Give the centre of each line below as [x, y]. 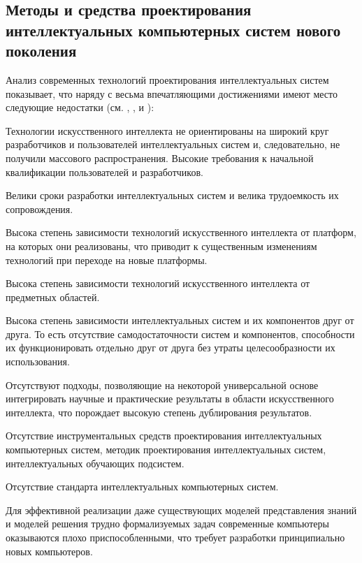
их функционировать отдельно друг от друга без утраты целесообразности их [171, 348]
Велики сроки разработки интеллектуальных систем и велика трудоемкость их [172, 195]
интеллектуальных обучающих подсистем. [95, 463]
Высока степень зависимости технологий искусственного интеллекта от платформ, [181, 232]
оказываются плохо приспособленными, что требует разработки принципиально [175, 538]
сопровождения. [39, 209]
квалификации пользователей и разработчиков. [104, 171]
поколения [41, 51]
